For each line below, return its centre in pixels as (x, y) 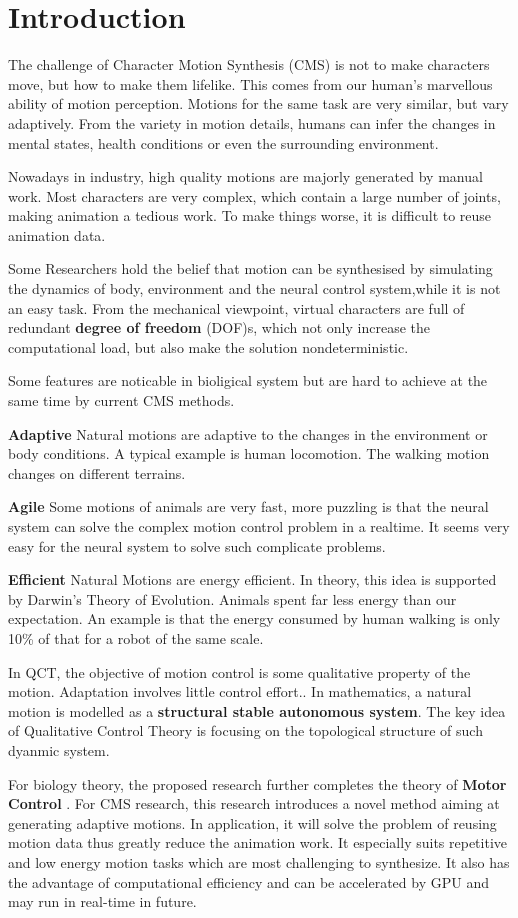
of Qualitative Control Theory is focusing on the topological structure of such (245, 730)
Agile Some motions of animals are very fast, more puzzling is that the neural (248, 506)
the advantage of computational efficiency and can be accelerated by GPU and (248, 881)
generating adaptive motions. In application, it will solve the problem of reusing (252, 822)
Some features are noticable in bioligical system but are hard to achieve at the (248, 380)
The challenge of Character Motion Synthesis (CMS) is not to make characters (249, 64)
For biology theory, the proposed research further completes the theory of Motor (257, 783)
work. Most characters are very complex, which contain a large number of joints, (254, 195)
